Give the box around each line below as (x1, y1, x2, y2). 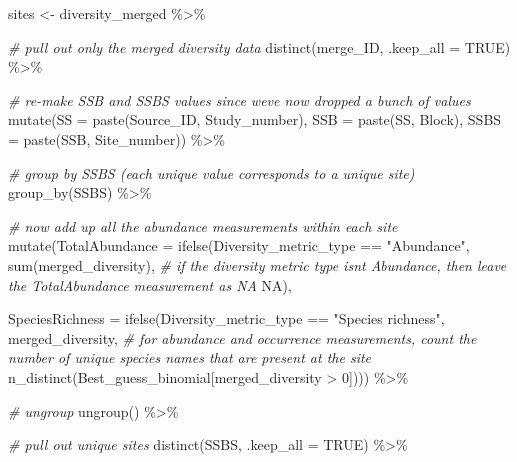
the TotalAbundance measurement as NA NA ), (8, 274, 292, 295)
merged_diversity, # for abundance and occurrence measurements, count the (8, 327, 477, 348)
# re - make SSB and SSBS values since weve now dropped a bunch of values (8, 89, 471, 110)
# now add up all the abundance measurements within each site (8, 215, 398, 236)
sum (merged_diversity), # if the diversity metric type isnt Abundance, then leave (8, 254, 507, 275)
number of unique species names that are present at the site (8, 347, 372, 368)
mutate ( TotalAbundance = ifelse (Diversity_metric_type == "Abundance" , (8, 235, 470, 256)
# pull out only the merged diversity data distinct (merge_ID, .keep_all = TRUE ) (8, 36, 511, 57)
